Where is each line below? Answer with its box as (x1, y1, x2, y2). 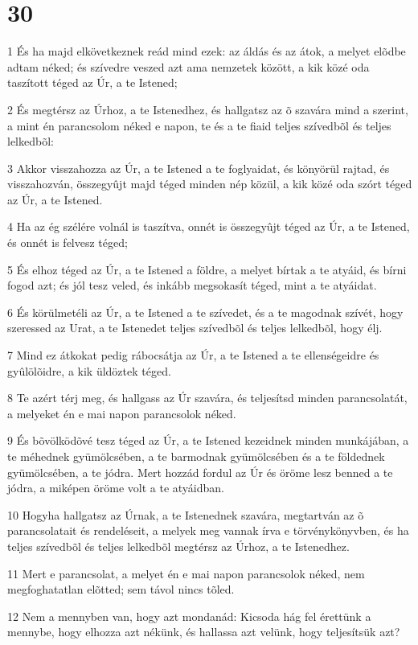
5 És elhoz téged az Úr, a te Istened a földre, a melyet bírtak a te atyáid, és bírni (7, 261, 407, 277)
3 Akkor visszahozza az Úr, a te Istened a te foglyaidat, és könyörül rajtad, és (7, 159, 390, 176)
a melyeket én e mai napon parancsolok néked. (7, 405, 236, 421)
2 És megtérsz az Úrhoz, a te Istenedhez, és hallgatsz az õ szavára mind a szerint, (7, 101, 408, 117)
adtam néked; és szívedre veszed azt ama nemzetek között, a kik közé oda (7, 58, 370, 75)
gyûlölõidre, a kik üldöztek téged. (7, 362, 171, 379)
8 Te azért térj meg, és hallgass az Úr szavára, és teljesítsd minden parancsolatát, (7, 389, 408, 406)
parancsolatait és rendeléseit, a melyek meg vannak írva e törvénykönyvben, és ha (7, 522, 409, 539)
